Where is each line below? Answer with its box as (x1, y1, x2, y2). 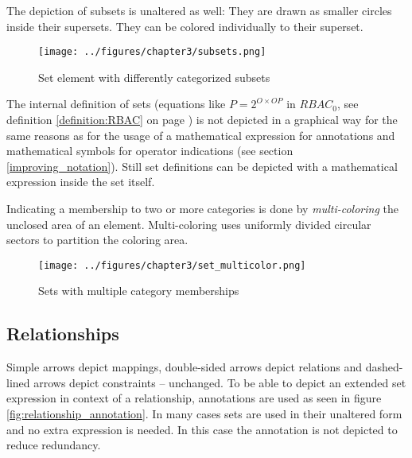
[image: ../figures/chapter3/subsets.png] (38, 46, 266, 58)
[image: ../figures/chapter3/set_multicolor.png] (38, 259, 306, 271)
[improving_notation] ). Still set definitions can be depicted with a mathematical (6, 157, 398, 174)
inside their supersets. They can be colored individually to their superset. (6, 17, 363, 34)
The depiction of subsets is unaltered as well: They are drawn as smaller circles (6, 2, 392, 18)
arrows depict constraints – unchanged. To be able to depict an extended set (33, 374, 406, 390)
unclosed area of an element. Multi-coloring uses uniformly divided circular (6, 215, 371, 232)
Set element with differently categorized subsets (38, 68, 270, 85)
